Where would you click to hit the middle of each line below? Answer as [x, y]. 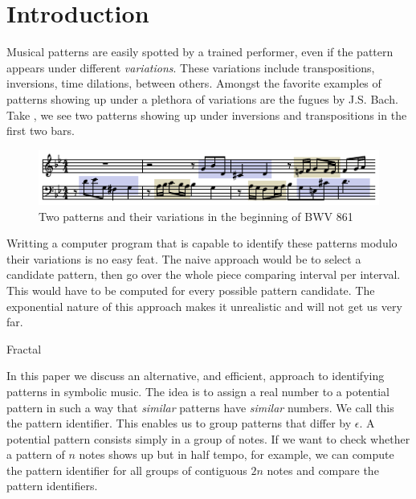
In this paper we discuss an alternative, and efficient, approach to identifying [196, 376]
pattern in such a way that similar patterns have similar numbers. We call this [200, 407]
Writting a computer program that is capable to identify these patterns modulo [202, 243]
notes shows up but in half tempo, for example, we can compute [237, 454]
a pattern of [36, 454]
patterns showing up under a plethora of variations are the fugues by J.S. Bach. [202, 98]
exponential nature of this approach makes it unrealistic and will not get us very [204, 306]
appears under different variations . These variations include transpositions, [191, 67]
